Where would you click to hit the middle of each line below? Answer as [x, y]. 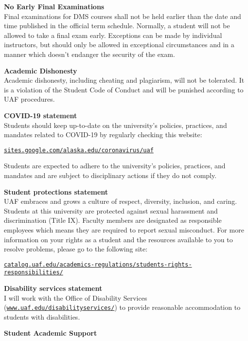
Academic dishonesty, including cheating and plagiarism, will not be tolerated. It [124, 80]
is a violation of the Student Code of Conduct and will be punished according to [124, 89]
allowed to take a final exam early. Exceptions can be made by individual [113, 35]
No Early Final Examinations [54, 6]
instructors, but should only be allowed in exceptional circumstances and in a [119, 45]
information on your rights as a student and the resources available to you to [118, 239]
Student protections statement [56, 191]
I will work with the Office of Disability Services [76, 297]
